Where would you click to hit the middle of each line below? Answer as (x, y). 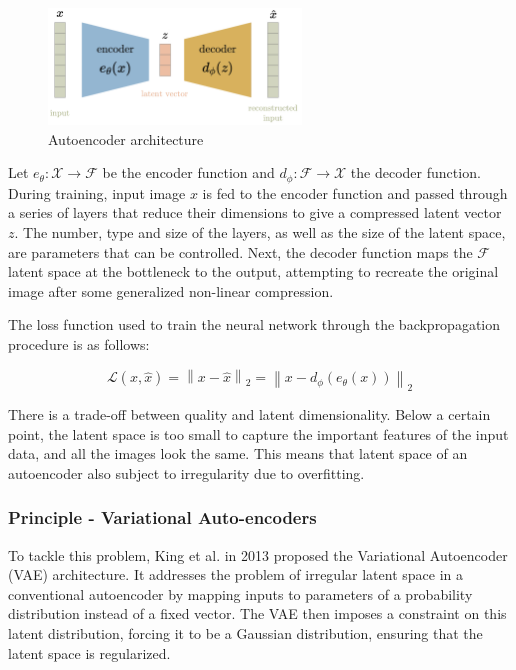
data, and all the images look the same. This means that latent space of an (238, 453)
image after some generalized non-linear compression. (171, 290)
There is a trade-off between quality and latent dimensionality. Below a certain (249, 413)
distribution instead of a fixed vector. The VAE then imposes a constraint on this (257, 613)
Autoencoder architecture (126, 138)
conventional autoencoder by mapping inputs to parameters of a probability (240, 593)
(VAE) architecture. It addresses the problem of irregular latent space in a (235, 574)
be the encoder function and (188, 172)
